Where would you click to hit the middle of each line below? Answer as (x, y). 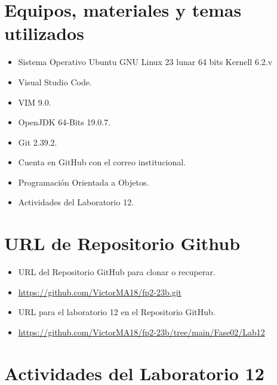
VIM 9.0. (35, 102)
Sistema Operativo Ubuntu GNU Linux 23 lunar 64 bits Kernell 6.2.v (145, 62)
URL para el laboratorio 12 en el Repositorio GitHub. (117, 312)
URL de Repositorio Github (122, 243)
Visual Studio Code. (55, 81)
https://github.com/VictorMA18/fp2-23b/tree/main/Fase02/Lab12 (141, 332)
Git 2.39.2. (38, 142)
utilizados (44, 33)
